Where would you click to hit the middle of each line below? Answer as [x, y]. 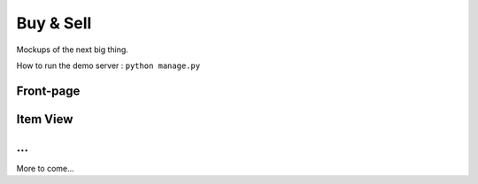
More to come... [45, 168]
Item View [45, 119]
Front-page [48, 91]
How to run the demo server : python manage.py [108, 65]
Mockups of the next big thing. [72, 50]
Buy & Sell [54, 23]
